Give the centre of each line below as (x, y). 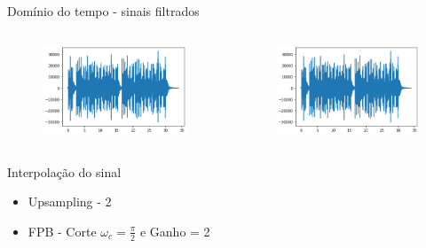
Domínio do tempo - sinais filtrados (103, 11)
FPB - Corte (62, 231)
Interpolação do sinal (64, 171)
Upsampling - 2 (70, 201)
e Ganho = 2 (175, 231)
